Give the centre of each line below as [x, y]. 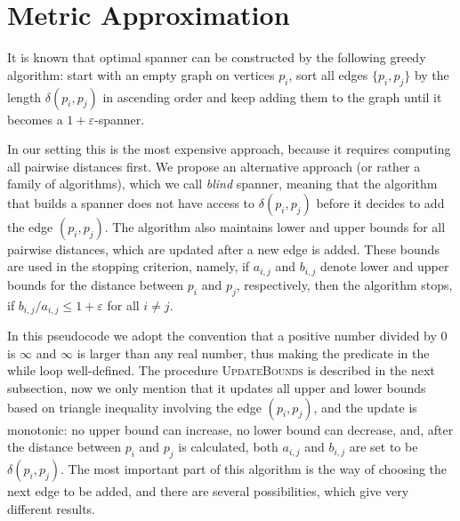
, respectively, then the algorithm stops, [344, 284]
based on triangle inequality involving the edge [134, 407]
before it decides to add [380, 202]
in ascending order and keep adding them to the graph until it [272, 96]
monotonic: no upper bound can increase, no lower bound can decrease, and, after [230, 429]
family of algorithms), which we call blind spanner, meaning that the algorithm [222, 184]
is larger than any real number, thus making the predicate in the [253, 353]
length [24, 96]
